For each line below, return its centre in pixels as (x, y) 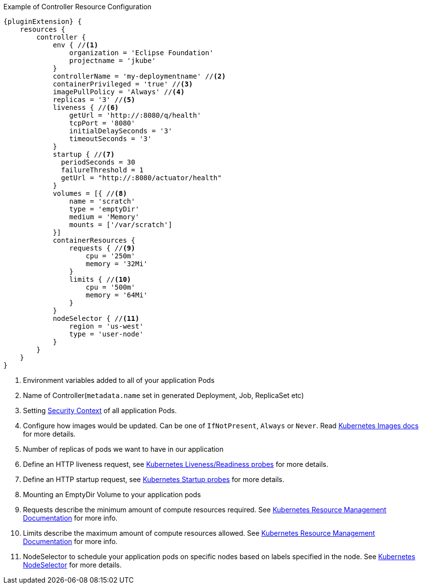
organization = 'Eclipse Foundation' (141, 53)
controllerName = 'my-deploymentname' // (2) (139, 76)
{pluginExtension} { (43, 21)
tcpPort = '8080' (102, 123)
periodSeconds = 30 (98, 162)
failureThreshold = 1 (102, 170)
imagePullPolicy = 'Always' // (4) (119, 92)
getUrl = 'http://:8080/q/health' (135, 115)
